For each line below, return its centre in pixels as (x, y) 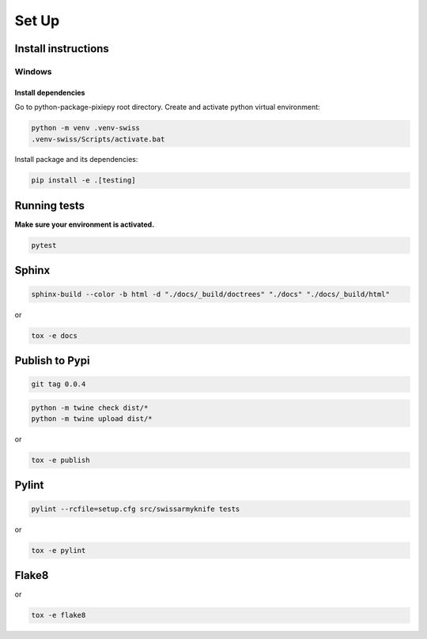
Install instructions (62, 49)
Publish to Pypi (52, 361)
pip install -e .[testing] (83, 180)
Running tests (50, 205)
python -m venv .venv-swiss (85, 128)
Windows (33, 71)
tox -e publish (60, 460)
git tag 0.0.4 (59, 384)
